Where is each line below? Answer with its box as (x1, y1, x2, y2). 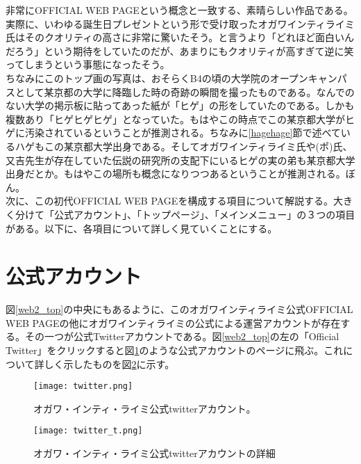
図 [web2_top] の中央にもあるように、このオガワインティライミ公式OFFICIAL (6, 302, 353, 317)
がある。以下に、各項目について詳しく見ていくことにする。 (6, 221, 278, 235)
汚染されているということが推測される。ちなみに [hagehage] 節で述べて (24, 125, 341, 140)
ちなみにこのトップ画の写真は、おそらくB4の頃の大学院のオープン (6, 70, 308, 85)
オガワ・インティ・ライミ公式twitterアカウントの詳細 (33, 446, 276, 461)
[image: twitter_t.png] (33, 426, 143, 436)
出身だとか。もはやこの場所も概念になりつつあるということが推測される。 (6, 166, 346, 181)
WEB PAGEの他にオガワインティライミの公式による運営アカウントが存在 (6, 315, 341, 330)
